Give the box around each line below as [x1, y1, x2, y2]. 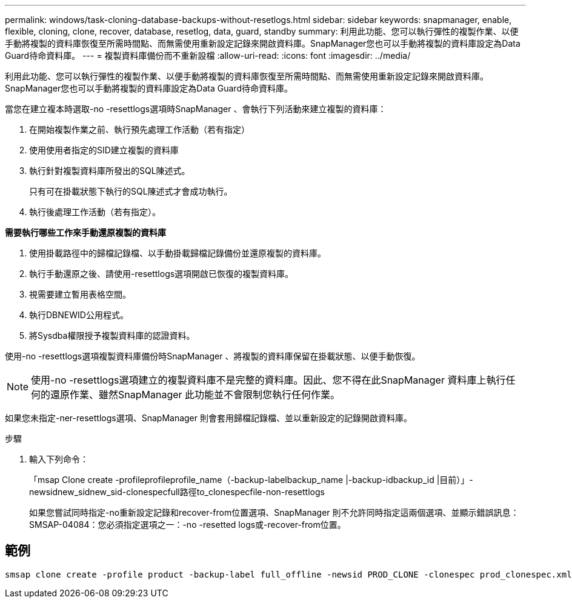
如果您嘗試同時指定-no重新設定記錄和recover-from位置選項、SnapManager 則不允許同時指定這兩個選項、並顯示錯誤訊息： [29, 507, 519, 518]
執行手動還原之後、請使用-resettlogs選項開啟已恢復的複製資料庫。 [29, 268, 294, 279]
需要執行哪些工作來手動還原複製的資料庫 [5, 227, 166, 238]
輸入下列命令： [29, 454, 88, 464]
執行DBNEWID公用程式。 [29, 310, 128, 320]
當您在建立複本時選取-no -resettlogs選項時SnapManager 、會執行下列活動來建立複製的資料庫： [5, 104, 387, 114]
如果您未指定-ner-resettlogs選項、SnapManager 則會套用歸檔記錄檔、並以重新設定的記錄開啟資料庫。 [5, 413, 412, 423]
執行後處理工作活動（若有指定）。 [29, 207, 161, 217]
